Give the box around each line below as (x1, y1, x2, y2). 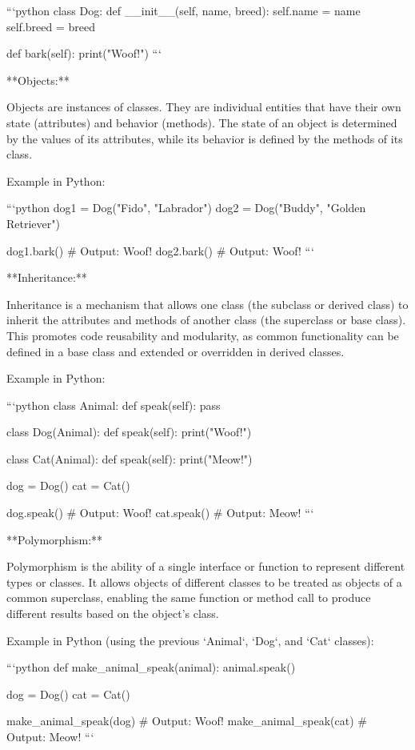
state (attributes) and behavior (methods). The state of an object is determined (6, 114, 397, 130)
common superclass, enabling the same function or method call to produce (6, 589, 371, 606)
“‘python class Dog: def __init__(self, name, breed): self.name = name (6, 2, 361, 18)
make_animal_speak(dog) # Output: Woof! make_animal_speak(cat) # (6, 712, 367, 729)
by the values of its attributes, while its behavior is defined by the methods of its (6, 130, 403, 146)
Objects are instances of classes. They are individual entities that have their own (6, 98, 401, 115)
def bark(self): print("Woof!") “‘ (6, 45, 162, 62)
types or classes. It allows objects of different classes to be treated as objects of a (6, 573, 402, 590)
